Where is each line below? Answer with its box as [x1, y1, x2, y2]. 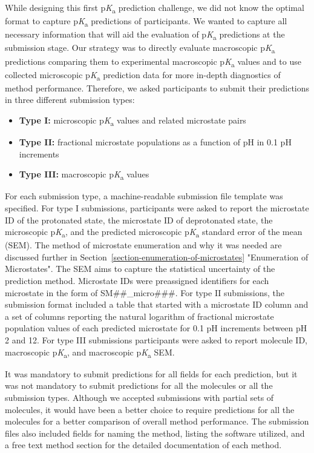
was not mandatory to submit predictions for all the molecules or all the [5, 379, 273, 392]
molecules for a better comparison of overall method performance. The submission [5, 415, 309, 428]
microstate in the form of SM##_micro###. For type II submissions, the [5, 286, 284, 299]
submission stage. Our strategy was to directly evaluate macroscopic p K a [5, 41, 275, 56]
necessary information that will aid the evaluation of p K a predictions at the [5, 28, 285, 42]
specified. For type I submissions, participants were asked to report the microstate [5, 201, 309, 214]
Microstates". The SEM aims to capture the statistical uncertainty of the [5, 262, 275, 275]
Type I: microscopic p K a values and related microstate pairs [19, 113, 246, 128]
